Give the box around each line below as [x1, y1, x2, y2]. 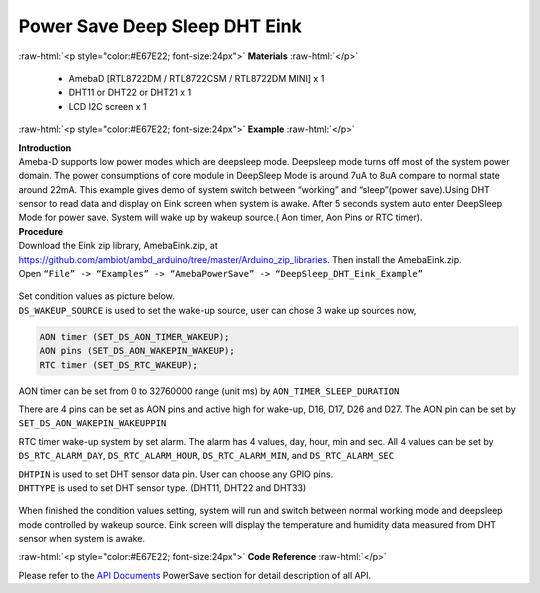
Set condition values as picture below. [18, 290, 175, 302]
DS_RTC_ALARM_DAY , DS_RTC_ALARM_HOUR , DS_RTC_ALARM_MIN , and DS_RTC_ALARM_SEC [18, 450, 395, 462]
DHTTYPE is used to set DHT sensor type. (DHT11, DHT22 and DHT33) [18, 481, 307, 494]
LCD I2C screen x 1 [68, 100, 147, 112]
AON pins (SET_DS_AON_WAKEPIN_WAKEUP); [39, 345, 235, 357]
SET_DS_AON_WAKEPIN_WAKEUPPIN [18, 418, 167, 429]
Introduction [18, 141, 72, 154]
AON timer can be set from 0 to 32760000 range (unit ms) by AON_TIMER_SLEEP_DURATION [18, 385, 400, 397]
